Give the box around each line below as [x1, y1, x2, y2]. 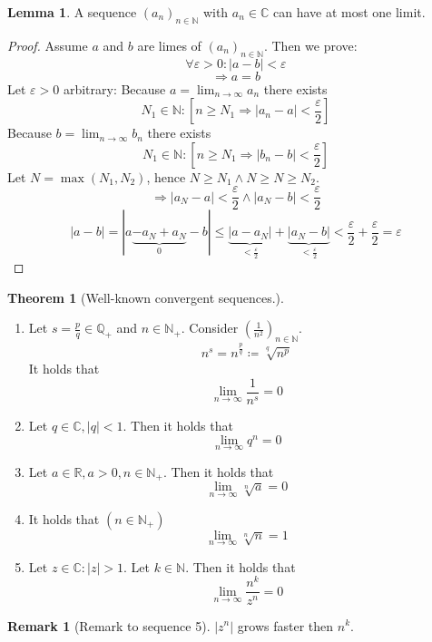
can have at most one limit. [272, 3, 426, 21]
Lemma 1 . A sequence [7, 3, 137, 21]
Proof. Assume [7, 35, 88, 54]
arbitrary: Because [63, 79, 166, 98]
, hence [146, 167, 186, 186]
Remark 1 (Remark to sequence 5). [7, 616, 211, 635]
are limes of [137, 35, 201, 54]
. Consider [181, 318, 239, 337]
